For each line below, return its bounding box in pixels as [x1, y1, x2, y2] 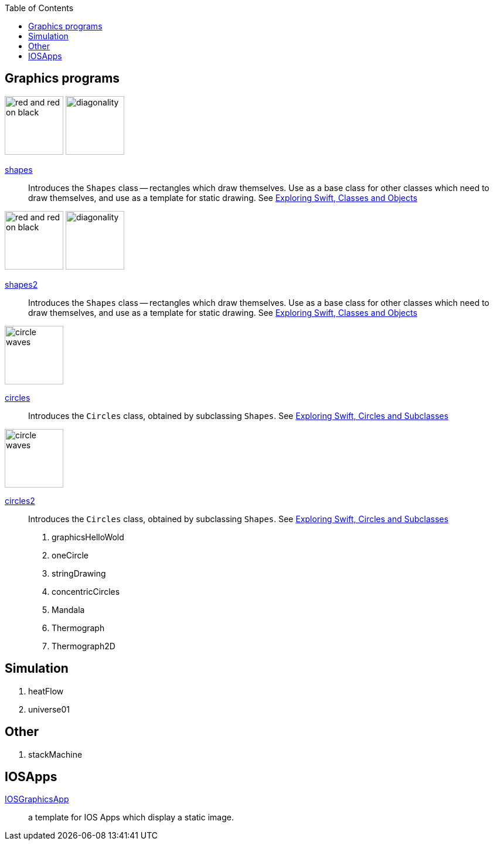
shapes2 [5, 279, 38, 289]
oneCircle [52, 550, 89, 560]
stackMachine [28, 749, 83, 759]
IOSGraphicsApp [5, 794, 69, 805]
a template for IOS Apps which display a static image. [28, 812, 234, 823]
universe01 [28, 704, 70, 714]
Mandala [52, 604, 85, 615]
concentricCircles [52, 586, 120, 597]
